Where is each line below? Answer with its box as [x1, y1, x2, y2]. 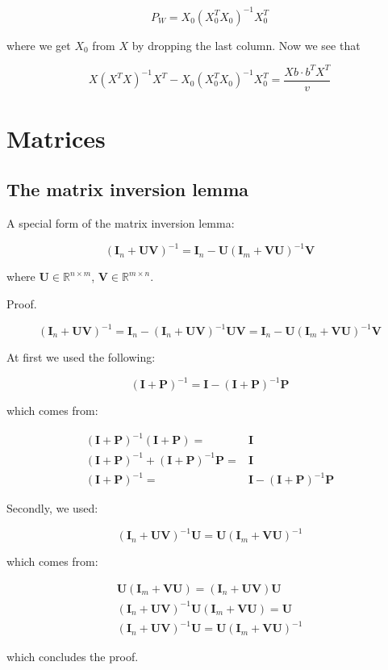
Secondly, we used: [6, 500, 98, 517]
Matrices [6, 121, 106, 154]
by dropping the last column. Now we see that [131, 36, 361, 53]
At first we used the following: [6, 349, 156, 366]
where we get [6, 36, 71, 53]
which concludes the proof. [6, 648, 139, 665]
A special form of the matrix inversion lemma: [6, 215, 235, 232]
